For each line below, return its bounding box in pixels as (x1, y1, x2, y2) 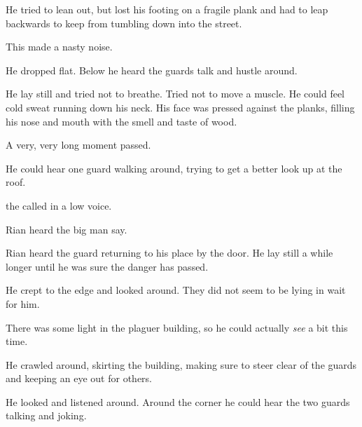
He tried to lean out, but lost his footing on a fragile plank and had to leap (6, 2, 328, 16)
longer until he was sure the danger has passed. (6, 259, 209, 273)
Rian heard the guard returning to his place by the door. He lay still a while (6, 245, 333, 260)
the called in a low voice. (6, 198, 112, 212)
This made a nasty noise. (6, 39, 113, 54)
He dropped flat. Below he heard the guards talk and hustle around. (6, 62, 298, 77)
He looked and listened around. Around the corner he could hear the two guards (6, 394, 350, 409)
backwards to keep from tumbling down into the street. (6, 15, 242, 30)
